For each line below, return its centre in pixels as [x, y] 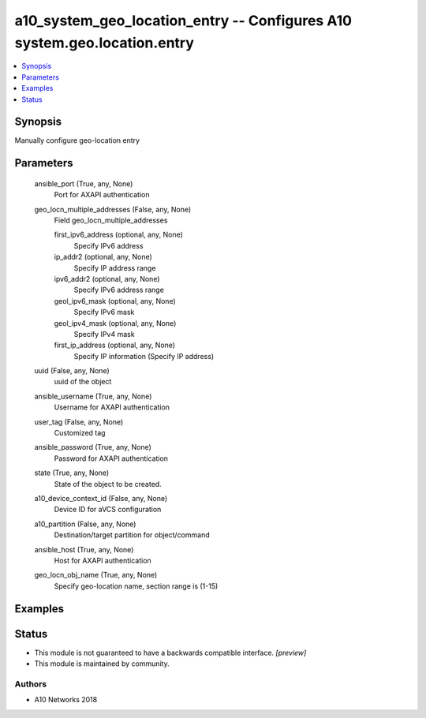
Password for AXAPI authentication [111, 458]
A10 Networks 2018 [66, 700]
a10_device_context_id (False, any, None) [101, 498]
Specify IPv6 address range [119, 290]
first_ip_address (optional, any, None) [115, 345]
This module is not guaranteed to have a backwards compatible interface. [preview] [170, 653]
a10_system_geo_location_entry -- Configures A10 [183, 21]
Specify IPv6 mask [104, 312]
